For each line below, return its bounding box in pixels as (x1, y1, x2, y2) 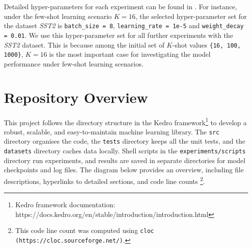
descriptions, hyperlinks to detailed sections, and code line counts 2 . (4, 174, 205, 186)
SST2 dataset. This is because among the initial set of (4, 39, 165, 50)
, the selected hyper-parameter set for (135, 11, 247, 21)
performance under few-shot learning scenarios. (4, 58, 143, 68)
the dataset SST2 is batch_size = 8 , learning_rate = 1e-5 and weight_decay (4, 20, 244, 31)
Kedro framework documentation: (15, 199, 115, 210)
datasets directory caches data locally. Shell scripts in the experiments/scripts (4, 146, 246, 156)
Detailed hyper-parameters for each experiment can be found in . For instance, (4, 1, 237, 11)
